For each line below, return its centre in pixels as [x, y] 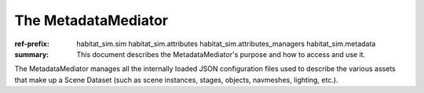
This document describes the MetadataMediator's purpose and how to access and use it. [221, 54]
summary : [32, 54]
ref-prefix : [32, 44]
